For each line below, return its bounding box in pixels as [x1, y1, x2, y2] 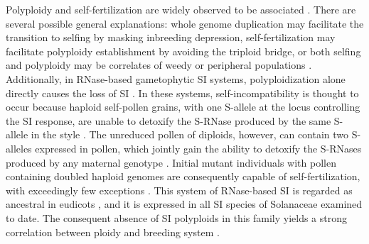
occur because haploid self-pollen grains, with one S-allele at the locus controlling [6, 99, 360, 114]
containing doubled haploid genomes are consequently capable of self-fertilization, [6, 169, 360, 184]
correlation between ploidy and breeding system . [6, 224, 220, 239]
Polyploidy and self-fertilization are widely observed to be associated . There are [6, 2, 356, 16]
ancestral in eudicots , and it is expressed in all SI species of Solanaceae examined [6, 196, 363, 211]
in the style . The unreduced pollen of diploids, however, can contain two [31, 127, 349, 142]
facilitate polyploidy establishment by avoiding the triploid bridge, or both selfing [6, 43, 361, 58]
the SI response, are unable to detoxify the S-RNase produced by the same [6, 113, 331, 128]
